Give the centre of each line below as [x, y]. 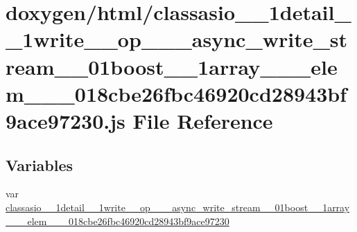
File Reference [203, 120]
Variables [40, 164]
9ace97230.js [66, 120]
